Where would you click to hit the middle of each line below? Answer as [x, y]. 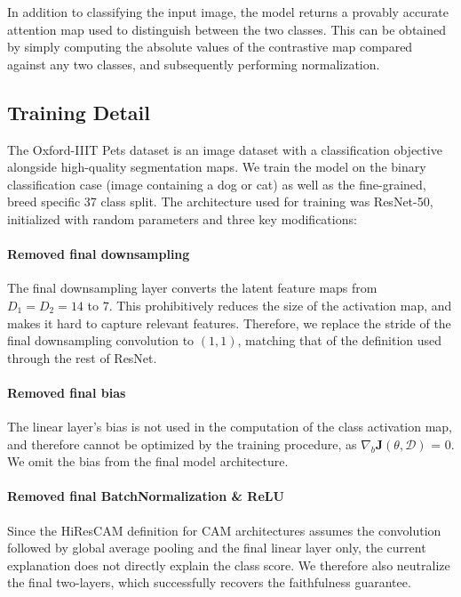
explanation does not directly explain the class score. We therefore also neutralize [229, 565]
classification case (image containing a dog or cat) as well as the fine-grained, [217, 184]
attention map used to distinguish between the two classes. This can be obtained [227, 29]
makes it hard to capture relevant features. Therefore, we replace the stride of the [229, 323]
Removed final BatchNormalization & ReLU [146, 496]
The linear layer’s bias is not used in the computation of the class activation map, [230, 427]
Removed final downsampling [99, 254]
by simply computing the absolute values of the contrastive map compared [210, 47]
